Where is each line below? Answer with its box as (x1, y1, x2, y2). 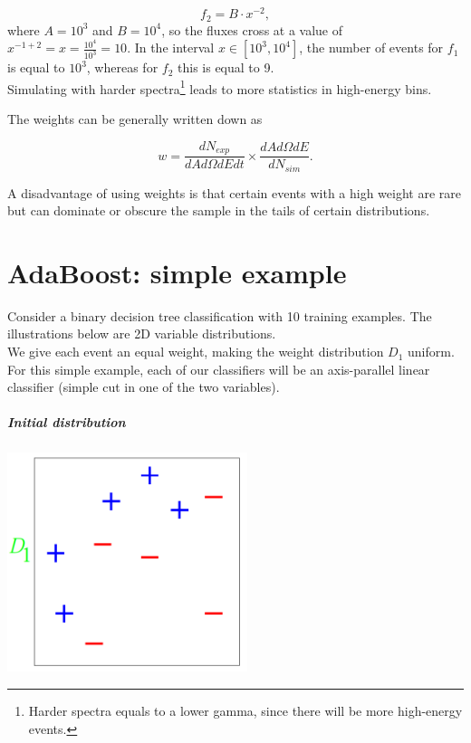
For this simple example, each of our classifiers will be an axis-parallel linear (7, 359, 430, 378)
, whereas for (86, 58, 159, 77)
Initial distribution (7, 413, 126, 432)
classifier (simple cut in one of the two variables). (7, 377, 280, 396)
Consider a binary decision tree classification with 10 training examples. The (7, 306, 432, 325)
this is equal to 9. (178, 58, 274, 77)
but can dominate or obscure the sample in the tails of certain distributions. (7, 201, 430, 220)
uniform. (408, 342, 455, 361)
